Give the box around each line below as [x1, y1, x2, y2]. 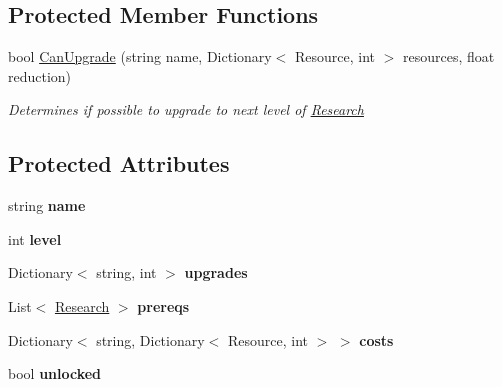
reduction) [8, 65, 72, 86]
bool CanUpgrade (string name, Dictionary [8, 46, 272, 67]
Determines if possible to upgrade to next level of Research [8, 99, 364, 120]
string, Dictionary [96, 329, 205, 350]
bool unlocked [8, 363, 102, 384]
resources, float [403, 46, 495, 67]
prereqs [137, 295, 190, 316]
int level [8, 228, 62, 249]
